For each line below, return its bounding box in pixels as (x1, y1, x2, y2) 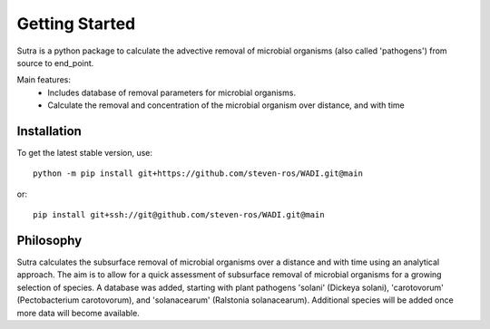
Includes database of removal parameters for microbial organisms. (47, 87, 297, 98)
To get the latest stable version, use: (16, 148, 153, 159)
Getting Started (16, 14, 136, 34)
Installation (16, 123, 82, 139)
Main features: (16, 74, 72, 85)
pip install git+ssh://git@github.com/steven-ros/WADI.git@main (33, 209, 326, 220)
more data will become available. (16, 307, 140, 318)
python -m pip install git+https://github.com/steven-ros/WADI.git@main (33, 169, 363, 179)
